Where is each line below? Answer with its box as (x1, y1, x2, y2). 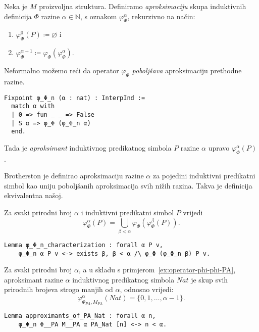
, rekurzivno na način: (127, 11, 195, 21)
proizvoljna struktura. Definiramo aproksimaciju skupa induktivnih (39, 1, 246, 11)
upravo (208, 142, 230, 153)
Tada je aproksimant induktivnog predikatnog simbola (4, 142, 172, 153)
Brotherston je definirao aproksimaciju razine (4, 170, 144, 181)
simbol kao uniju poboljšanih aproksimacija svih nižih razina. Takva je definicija (4, 180, 252, 191)
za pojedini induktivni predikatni (152, 170, 255, 181)
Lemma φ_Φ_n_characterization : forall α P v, (4, 241, 163, 249)
